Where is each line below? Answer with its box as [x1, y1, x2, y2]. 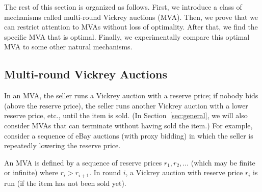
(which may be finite [191, 157, 255, 168]
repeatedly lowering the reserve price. [4, 140, 121, 151]
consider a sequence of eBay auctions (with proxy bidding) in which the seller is [4, 130, 253, 141]
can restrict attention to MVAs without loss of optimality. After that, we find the [4, 21, 258, 32]
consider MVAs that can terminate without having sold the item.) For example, [4, 120, 253, 130]
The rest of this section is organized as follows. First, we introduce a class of [4, 2, 242, 12]
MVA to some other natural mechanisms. [4, 41, 133, 52]
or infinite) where [4, 167, 58, 178]
